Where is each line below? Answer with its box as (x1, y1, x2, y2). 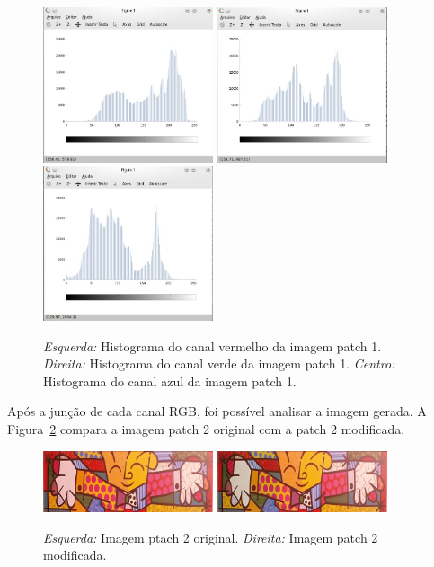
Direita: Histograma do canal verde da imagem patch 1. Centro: (43, 354, 395, 373)
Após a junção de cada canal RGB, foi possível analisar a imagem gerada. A (7, 402, 427, 421)
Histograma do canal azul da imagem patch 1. (43, 371, 297, 390)
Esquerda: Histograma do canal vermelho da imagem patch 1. (43, 336, 382, 355)
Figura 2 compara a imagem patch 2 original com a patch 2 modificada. (7, 420, 405, 439)
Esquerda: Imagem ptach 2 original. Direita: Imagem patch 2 (43, 527, 378, 546)
